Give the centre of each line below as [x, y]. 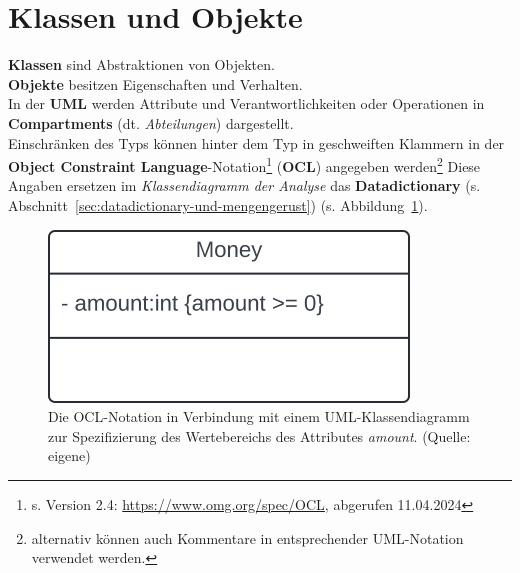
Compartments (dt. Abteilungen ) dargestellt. [151, 122]
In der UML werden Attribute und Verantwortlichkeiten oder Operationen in [246, 103]
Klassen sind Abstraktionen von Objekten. [141, 64]
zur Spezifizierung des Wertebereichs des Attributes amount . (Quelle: [259, 435]
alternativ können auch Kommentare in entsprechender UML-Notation [247, 537]
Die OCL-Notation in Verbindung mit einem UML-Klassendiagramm [259, 416]
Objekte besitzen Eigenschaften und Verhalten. [155, 83]
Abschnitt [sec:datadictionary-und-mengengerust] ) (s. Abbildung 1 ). [218, 204]
